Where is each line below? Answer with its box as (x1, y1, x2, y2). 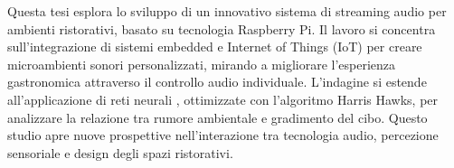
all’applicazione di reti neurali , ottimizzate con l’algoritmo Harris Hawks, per (7, 89, 439, 108)
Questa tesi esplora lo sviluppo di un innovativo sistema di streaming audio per (7, 2, 447, 20)
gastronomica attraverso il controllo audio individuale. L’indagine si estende (7, 72, 427, 91)
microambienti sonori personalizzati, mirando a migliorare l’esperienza (7, 54, 396, 73)
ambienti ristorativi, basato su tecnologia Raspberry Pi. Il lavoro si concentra (7, 19, 436, 38)
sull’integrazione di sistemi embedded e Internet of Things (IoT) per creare (7, 37, 422, 56)
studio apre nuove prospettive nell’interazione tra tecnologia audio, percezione (7, 126, 439, 145)
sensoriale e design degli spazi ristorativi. (7, 143, 233, 162)
